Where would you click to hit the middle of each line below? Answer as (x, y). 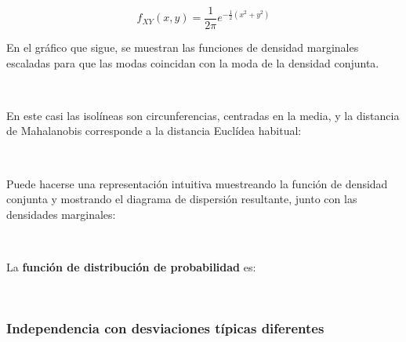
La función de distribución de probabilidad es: (131, 267)
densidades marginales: (61, 214)
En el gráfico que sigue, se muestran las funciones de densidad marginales (183, 47)
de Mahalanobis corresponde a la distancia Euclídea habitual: (154, 131)
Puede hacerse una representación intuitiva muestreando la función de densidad (197, 183)
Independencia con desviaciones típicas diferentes (165, 328)
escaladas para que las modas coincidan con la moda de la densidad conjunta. (193, 62)
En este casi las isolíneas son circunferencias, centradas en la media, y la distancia (203, 115)
